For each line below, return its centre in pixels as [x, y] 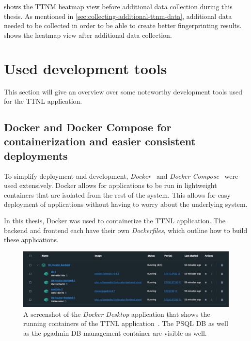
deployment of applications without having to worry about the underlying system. [126, 204]
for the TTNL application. [43, 101]
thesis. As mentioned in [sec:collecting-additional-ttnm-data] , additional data [118, 16]
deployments [36, 155]
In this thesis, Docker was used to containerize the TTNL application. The [115, 221]
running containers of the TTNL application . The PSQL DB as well [126, 323]
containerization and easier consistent [100, 141]
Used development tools [86, 68]
